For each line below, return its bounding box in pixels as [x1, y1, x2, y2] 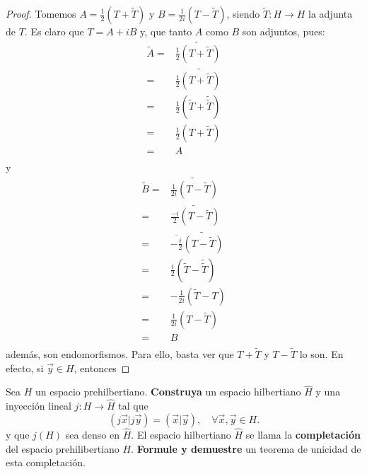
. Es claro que [24, 24, 84, 38]
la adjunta [308, 6, 353, 21]
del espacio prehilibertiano [6, 441, 120, 456]
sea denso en [65, 427, 120, 441]
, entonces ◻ [74, 360, 130, 375]
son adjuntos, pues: [242, 24, 325, 38]
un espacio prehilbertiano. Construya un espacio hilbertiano [35, 384, 301, 399]
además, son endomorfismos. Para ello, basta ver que [6, 346, 234, 361]
